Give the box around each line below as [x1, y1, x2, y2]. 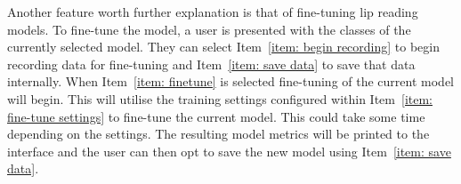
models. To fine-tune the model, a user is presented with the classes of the [7, 20, 411, 38]
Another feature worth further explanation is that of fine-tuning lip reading [7, 3, 418, 20]
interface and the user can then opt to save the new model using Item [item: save [7, 141, 451, 160]
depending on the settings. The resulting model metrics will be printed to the [7, 124, 430, 143]
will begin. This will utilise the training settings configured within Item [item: [7, 89, 433, 108]
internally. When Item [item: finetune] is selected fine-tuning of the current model [7, 72, 454, 91]
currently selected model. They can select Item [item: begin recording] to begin [7, 37, 441, 56]
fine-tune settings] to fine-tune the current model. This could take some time [7, 107, 425, 125]
